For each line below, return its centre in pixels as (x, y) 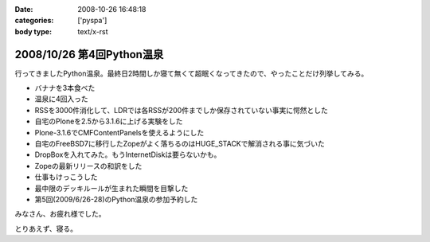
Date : (24, 9)
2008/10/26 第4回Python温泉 (89, 55)
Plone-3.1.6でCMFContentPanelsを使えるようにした (119, 132)
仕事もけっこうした (66, 177)
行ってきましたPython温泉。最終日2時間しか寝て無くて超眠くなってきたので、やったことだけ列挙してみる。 (192, 73)
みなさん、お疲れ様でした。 (60, 214)
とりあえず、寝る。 (46, 228)
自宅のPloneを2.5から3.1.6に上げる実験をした (109, 121)
